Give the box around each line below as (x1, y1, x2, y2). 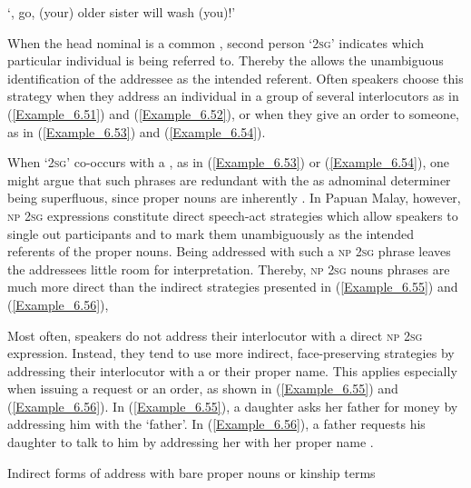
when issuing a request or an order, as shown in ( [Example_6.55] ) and (7, 379, 398, 398)
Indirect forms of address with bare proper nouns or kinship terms (7, 463, 376, 482)
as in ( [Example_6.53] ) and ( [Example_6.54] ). (7, 122, 266, 141)
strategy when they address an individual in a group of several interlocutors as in (7, 86, 459, 105)
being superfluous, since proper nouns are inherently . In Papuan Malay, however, (7, 188, 461, 207)
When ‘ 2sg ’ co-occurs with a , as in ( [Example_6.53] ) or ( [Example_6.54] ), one (7, 153, 449, 172)
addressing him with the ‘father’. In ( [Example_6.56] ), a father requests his (7, 414, 426, 433)
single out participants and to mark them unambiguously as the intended (7, 224, 415, 243)
